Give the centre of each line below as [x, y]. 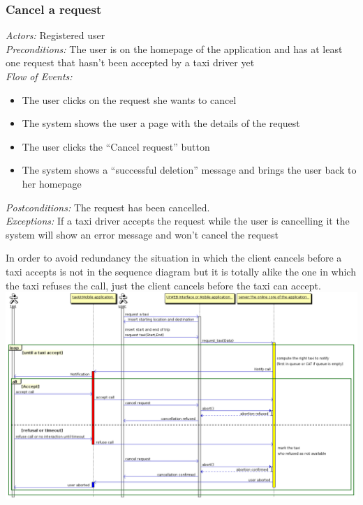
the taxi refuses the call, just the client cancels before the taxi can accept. [163, 285]
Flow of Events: [39, 76]
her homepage [52, 183]
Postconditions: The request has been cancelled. [108, 207]
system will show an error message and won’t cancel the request [142, 234]
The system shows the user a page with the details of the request [161, 123]
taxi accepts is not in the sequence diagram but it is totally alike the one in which [181, 271]
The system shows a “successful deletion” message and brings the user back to [189, 170]
